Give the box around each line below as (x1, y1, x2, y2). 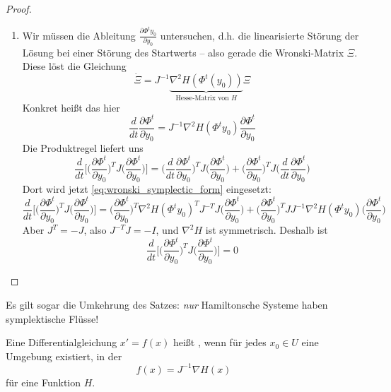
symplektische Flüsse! (6, 311, 99, 326)
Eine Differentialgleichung (6, 335, 117, 350)
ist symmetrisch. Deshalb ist (205, 222, 328, 237)
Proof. (6, 1, 32, 16)
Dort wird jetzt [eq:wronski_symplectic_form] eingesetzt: (22, 182, 272, 196)
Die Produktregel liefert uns (22, 141, 144, 155)
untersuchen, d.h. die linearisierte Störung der (160, 28, 359, 42)
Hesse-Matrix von (175, 94, 229, 102)
